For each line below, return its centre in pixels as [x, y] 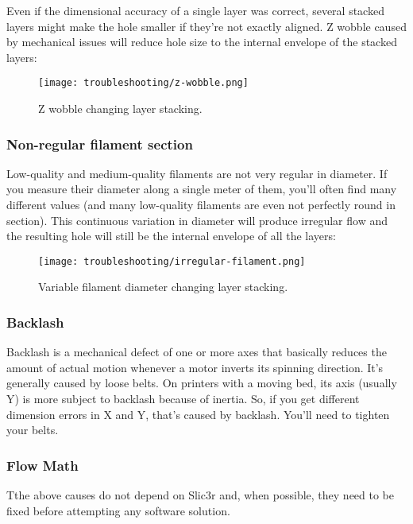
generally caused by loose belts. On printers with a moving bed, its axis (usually [202, 383]
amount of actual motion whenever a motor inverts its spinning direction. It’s [195, 367]
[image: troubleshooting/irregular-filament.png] [172, 261]
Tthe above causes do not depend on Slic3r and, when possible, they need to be [201, 495]
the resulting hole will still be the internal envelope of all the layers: [171, 236]
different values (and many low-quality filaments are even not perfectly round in [201, 205]
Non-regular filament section [100, 144]
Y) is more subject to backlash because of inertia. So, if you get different [183, 399]
